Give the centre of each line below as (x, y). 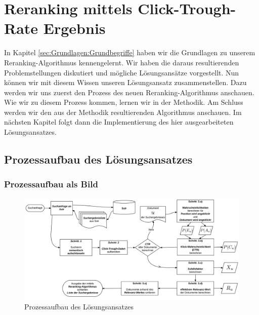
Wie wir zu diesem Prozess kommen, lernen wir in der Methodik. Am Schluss (124, 102)
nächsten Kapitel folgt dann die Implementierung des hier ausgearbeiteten (119, 122)
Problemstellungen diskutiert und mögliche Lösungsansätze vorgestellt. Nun (122, 72)
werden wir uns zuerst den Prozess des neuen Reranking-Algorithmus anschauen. (129, 92)
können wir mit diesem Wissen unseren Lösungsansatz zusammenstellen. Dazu (125, 82)
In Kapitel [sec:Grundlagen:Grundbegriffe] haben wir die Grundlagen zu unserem (130, 52)
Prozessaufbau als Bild (51, 184)
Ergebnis (74, 28)
